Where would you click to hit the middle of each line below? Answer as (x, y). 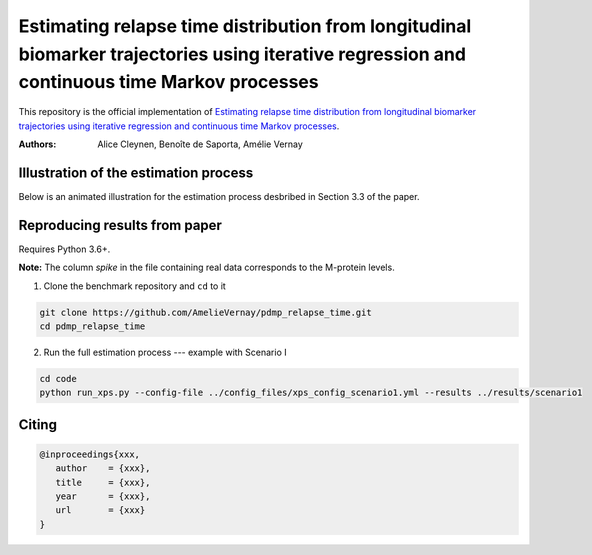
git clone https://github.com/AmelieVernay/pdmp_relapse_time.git (205, 312)
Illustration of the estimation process (136, 172)
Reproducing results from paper (120, 225)
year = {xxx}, (103, 496)
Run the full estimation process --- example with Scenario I (165, 352)
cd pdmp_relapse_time (92, 326)
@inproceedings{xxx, (89, 454)
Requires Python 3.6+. (64, 249)
